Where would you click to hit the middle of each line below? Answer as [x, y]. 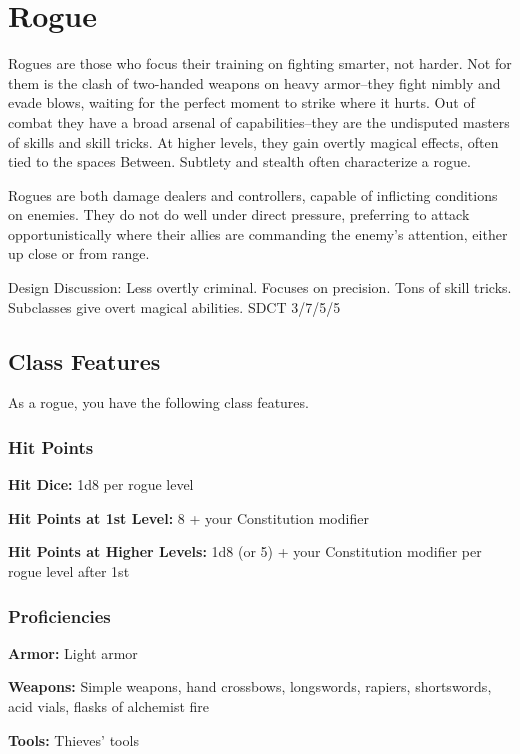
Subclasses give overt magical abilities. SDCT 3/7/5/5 [174, 306]
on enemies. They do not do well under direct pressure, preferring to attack [239, 214]
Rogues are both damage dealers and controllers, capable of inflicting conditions [253, 194]
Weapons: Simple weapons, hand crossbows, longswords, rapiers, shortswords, [250, 686]
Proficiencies [59, 615]
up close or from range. [79, 253]
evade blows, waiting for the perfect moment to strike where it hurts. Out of [241, 102]
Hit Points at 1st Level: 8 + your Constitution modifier [188, 517]
